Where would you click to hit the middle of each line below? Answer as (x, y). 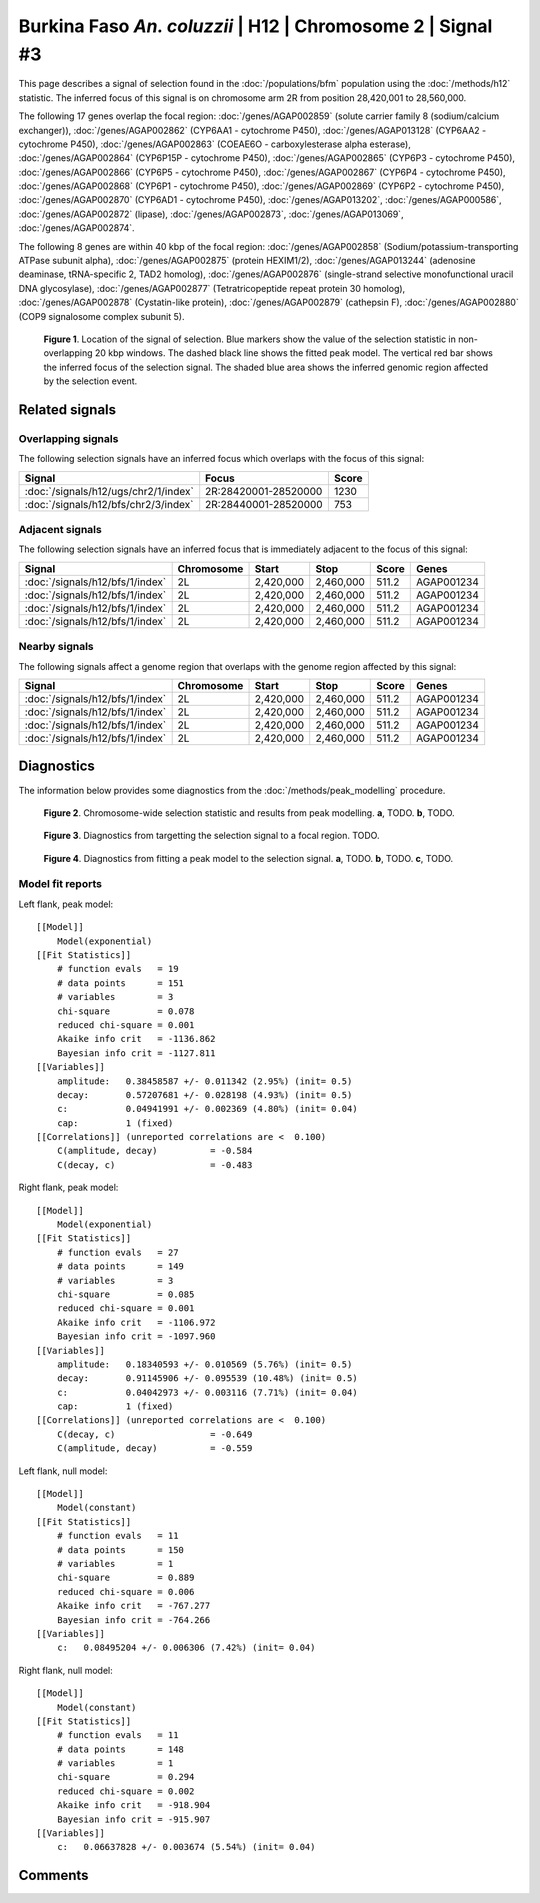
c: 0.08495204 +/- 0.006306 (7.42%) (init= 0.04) (186, 1648)
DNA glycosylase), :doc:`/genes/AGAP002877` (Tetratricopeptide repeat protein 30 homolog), (212, 288)
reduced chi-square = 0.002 (125, 1791)
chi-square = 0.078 (125, 1011)
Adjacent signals (60, 530)
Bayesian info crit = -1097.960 (136, 1336)
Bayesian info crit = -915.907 (133, 1819)
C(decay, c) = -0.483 (154, 1164)
